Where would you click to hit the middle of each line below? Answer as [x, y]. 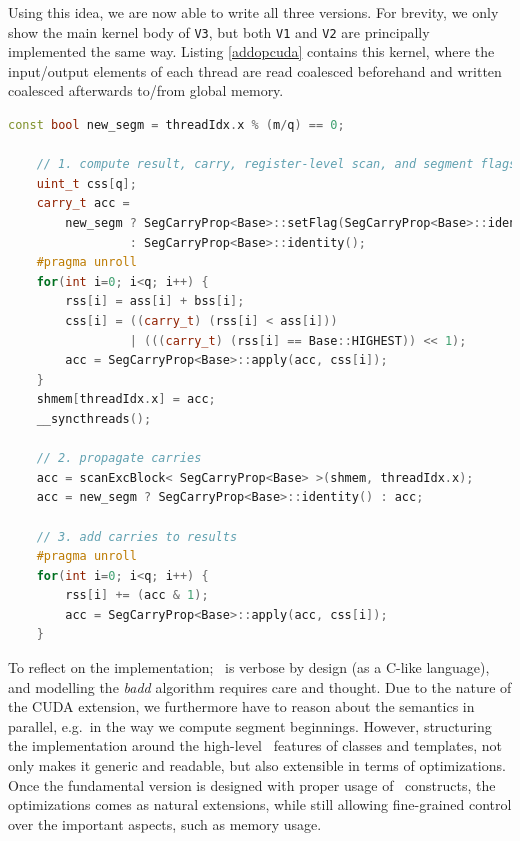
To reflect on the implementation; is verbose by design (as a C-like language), [249, 667]
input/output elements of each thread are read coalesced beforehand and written [255, 70]
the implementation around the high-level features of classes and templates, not [255, 745]
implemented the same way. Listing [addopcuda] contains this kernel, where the [251, 51]
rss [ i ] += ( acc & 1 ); [137, 595]
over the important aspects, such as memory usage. [165, 823]
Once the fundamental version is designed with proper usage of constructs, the [252, 784]
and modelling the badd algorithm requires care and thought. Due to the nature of [260, 686]
